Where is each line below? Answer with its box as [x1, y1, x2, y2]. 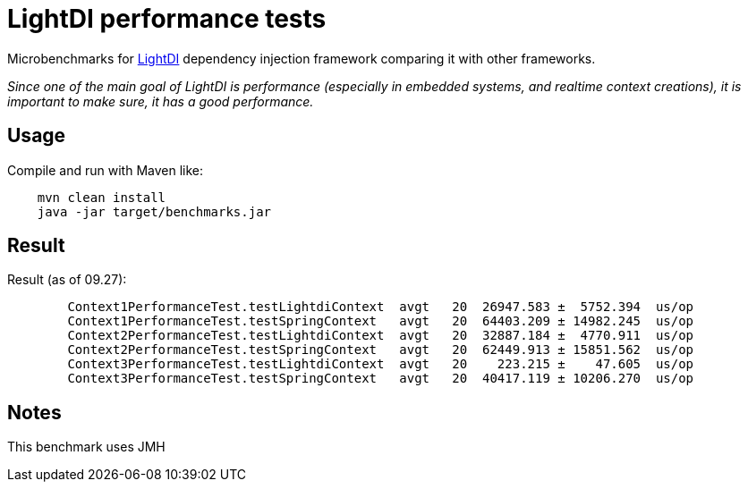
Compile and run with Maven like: [7, 162, 203, 178]
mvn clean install [37, 190, 166, 205]
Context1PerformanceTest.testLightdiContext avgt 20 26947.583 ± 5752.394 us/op [67, 299, 694, 315]
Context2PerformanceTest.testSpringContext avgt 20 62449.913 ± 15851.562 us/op [67, 342, 694, 358]
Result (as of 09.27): [7, 272, 127, 288]
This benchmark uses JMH [7, 439, 166, 455]
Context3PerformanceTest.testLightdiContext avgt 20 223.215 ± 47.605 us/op [67, 357, 694, 372]
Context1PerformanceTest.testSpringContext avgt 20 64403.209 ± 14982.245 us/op [67, 314, 694, 329]
